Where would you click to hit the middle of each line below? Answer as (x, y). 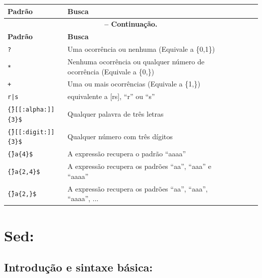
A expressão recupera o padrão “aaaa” (127, 154)
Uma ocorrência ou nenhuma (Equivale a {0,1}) (141, 49)
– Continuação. (131, 24)
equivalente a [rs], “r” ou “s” (111, 96)
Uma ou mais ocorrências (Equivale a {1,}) (134, 84)
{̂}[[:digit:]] (31, 132)
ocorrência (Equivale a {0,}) (111, 71)
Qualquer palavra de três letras (116, 114)
